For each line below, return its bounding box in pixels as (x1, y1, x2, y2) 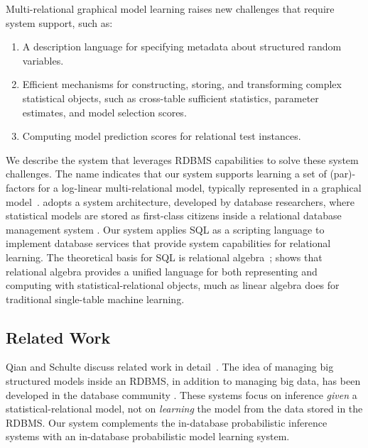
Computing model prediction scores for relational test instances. (22, 129, 301, 143)
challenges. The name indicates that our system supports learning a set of (6, 166, 327, 181)
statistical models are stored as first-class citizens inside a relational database (6, 208, 342, 223)
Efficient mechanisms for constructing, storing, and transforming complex (22, 77, 342, 92)
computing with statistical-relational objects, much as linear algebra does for (6, 278, 340, 293)
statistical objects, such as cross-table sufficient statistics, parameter (22, 90, 319, 105)
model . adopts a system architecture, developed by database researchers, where (6, 194, 355, 209)
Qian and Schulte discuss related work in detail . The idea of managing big (6, 359, 334, 374)
